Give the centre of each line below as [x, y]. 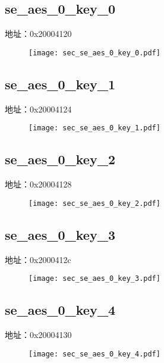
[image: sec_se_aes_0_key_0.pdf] [94, 53]
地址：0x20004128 [38, 184]
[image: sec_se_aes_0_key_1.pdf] [94, 128]
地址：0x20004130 [38, 335]
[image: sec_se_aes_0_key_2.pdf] [94, 203]
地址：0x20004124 [38, 109]
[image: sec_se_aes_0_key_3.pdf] [94, 279]
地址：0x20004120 [38, 34]
